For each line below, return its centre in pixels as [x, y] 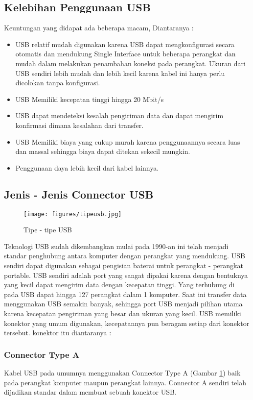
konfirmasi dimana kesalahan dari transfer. [80, 125]
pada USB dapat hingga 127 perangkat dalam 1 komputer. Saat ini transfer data [125, 294]
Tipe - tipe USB [48, 230]
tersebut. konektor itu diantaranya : [58, 333]
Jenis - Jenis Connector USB [79, 194]
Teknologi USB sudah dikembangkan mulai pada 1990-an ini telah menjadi [116, 246]
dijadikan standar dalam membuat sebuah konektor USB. [90, 392]
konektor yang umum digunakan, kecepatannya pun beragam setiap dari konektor [127, 323]
